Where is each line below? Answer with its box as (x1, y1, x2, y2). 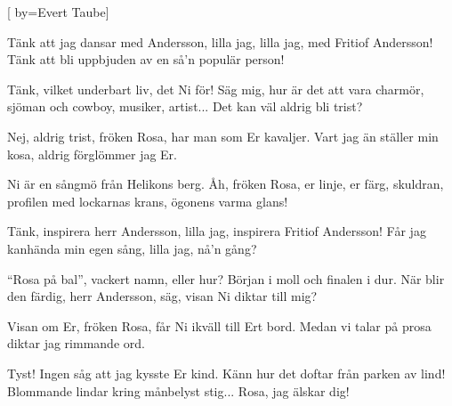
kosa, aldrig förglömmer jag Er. (7, 144, 178, 163)
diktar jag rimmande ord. (7, 334, 145, 353)
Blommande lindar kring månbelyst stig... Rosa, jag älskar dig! (7, 381, 350, 400)
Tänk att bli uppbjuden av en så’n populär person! (7, 50, 285, 69)
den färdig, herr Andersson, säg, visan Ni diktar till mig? (7, 287, 318, 305)
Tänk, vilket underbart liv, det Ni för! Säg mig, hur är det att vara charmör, (7, 79, 424, 98)
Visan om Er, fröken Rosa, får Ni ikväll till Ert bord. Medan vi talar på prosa (7, 316, 432, 335)
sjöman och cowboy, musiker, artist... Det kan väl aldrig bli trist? (7, 97, 363, 116)
